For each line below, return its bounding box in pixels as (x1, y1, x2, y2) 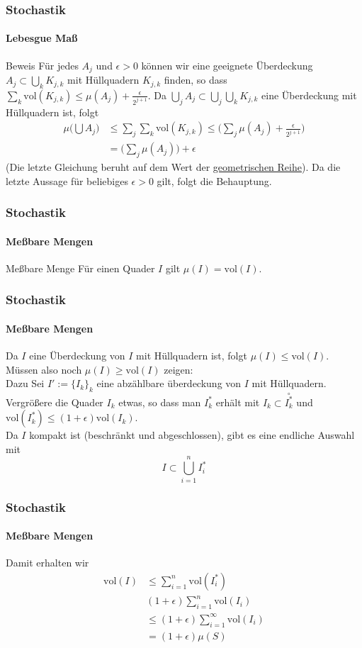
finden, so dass (164, 72, 227, 87)
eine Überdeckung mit (261, 87, 357, 102)
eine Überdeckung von (29, 348, 125, 362)
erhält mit (215, 394, 260, 409)
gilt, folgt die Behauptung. (157, 173, 272, 188)
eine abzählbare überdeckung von (96, 376, 242, 391)
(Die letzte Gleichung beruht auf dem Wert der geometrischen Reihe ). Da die (6, 159, 341, 174)
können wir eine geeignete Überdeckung (141, 57, 313, 72)
